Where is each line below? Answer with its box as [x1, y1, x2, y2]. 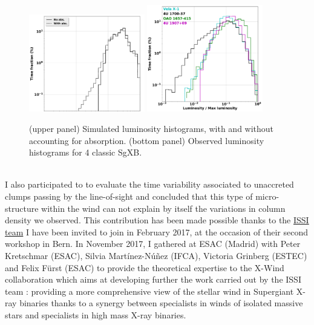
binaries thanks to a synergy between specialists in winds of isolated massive [19, 297, 303, 309]
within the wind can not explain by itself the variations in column [41, 202, 286, 214]
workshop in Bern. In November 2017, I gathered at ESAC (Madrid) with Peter [5, 237, 301, 250]
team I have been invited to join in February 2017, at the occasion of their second [5, 225, 308, 238]
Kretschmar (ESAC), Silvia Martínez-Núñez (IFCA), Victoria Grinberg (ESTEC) [5, 249, 307, 261]
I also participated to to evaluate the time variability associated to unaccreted [5, 178, 294, 191]
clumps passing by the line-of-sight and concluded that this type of [5, 190, 253, 202]
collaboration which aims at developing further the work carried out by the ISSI [5, 273, 301, 286]
